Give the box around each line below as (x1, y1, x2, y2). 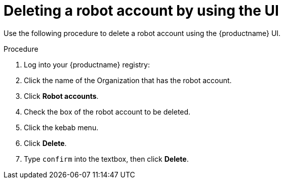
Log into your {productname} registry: (24, 60, 150, 69)
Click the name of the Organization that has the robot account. (24, 76, 232, 85)
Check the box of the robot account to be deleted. (24, 107, 191, 116)
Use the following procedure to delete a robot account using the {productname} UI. (4, 28, 281, 38)
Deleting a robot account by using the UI (4, 2, 279, 19)
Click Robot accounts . (24, 91, 99, 100)
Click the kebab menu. (24, 123, 99, 132)
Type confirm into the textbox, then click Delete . (24, 154, 189, 163)
